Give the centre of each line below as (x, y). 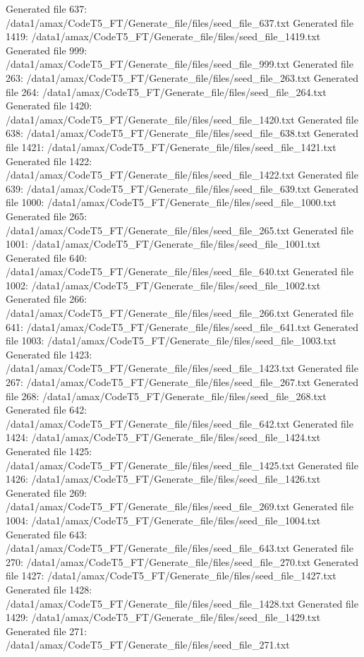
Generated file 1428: (49, 589)
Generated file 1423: (49, 354)
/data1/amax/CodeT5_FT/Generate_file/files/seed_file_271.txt (148, 645)
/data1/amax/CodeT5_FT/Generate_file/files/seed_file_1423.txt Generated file (182, 368)
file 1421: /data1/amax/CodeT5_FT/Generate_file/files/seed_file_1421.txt (171, 146)
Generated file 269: (47, 492)
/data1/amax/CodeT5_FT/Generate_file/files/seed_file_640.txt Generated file (180, 271)
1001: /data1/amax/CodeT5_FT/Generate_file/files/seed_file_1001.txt (163, 244)
